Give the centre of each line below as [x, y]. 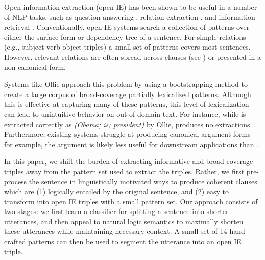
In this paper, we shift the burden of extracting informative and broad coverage [129, 161]
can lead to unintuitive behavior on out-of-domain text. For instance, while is [125, 114]
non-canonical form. [35, 67]
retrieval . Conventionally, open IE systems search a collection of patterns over [127, 27]
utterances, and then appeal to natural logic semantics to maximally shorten [124, 221]
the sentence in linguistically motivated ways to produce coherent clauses [143, 181]
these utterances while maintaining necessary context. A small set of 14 [116, 231]
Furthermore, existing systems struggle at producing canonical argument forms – [130, 134]
